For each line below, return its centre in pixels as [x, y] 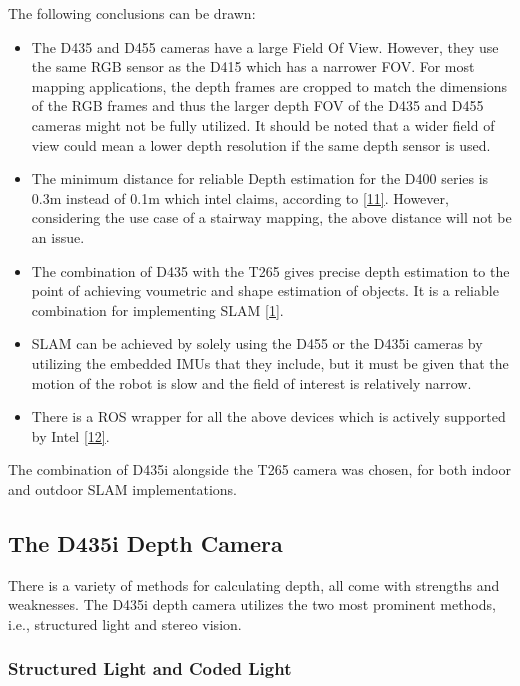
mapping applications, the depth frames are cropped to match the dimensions [269, 85]
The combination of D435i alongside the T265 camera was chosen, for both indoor [259, 469]
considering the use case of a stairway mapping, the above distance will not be [271, 217]
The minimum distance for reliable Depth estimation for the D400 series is [260, 178]
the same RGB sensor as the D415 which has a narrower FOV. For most [253, 66]
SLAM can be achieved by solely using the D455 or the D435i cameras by [257, 343]
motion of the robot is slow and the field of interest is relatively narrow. [251, 382]
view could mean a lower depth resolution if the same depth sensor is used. [261, 144]
